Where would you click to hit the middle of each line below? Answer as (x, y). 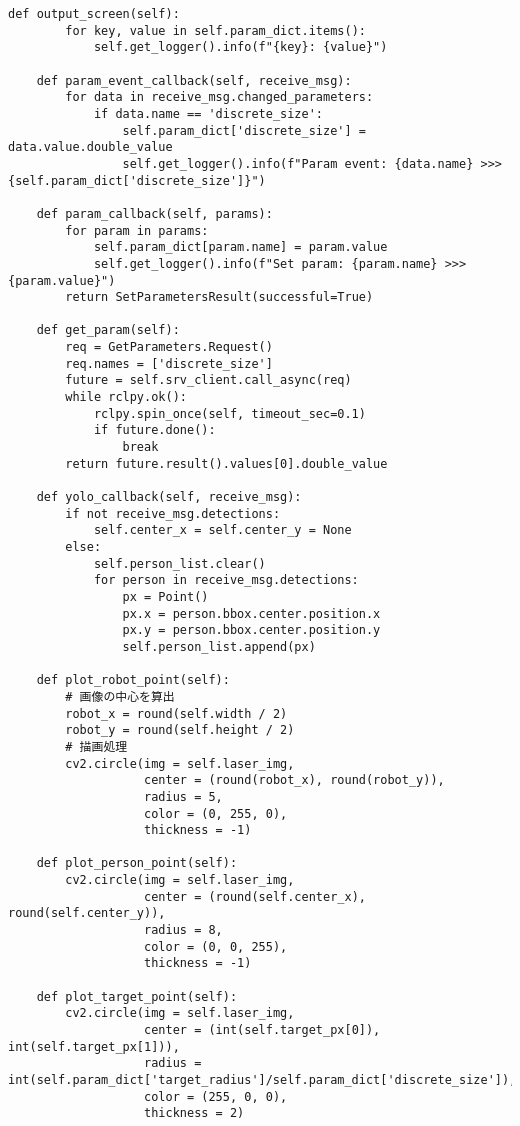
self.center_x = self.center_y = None (222, 530)
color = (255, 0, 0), (216, 1096)
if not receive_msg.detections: (173, 513)
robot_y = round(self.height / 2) (180, 730)
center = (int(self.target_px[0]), (262, 1030)
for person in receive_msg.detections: (226, 580)
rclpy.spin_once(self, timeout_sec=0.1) (229, 413)
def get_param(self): (108, 330)
